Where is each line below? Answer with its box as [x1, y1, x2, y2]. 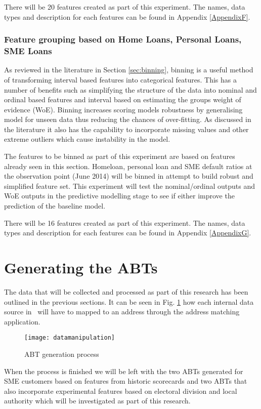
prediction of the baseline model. [4, 200, 106, 211]
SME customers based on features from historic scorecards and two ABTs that [4, 376, 247, 386]
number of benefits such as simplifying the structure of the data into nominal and [4, 84, 257, 95]
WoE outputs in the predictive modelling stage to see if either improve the [4, 190, 235, 201]
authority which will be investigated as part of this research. [4, 395, 191, 406]
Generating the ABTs [4, 257, 158, 278]
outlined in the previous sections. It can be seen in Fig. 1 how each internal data [4, 296, 254, 307]
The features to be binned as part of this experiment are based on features [4, 151, 235, 161]
